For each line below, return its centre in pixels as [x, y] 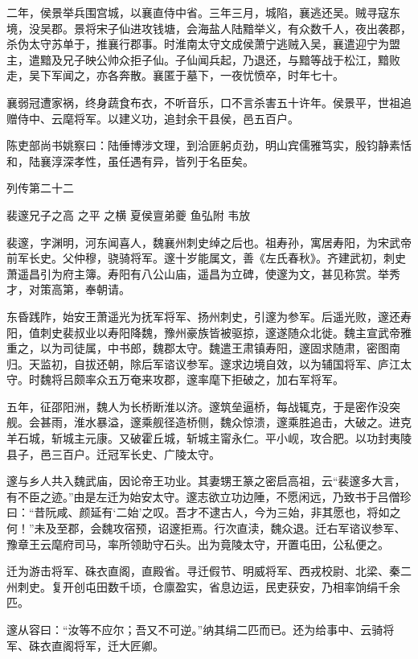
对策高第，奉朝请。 [79, 289]
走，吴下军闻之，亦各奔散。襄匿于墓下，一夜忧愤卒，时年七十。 [175, 75]
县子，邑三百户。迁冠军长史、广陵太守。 [113, 453]
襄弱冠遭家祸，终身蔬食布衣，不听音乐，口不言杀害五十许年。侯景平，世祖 [203, 102]
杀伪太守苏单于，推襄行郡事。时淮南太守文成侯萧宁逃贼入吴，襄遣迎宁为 [198, 44]
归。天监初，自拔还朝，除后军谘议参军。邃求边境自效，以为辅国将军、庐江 [203, 363]
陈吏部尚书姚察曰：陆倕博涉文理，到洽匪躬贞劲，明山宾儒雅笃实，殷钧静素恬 [209, 145]
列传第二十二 [40, 188]
